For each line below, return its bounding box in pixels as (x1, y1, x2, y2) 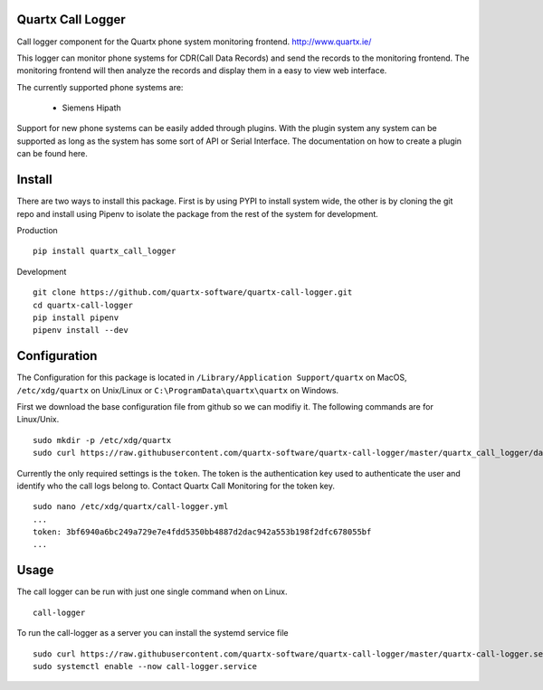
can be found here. (16, 148, 88, 159)
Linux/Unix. (16, 414, 60, 425)
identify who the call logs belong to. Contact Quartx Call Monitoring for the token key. (16, 480, 335, 491)
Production (16, 224, 58, 235)
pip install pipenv (33, 312, 119, 323)
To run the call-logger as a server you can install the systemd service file (16, 628, 289, 638)
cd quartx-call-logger (33, 299, 134, 310)
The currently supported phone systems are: (16, 81, 184, 92)
